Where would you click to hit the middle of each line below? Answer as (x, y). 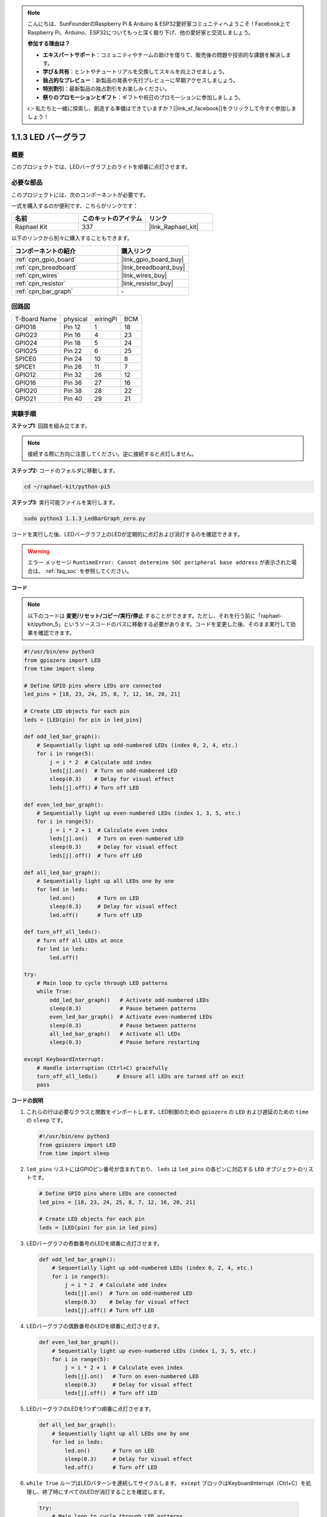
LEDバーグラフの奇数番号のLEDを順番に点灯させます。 (94, 1243)
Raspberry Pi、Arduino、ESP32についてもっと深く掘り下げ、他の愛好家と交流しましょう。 (140, 32)
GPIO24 (26, 343)
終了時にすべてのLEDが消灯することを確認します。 (105, 1492)
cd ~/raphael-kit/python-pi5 (67, 487)
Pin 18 (72, 343)
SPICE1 (25, 367)
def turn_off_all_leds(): (62, 932)
